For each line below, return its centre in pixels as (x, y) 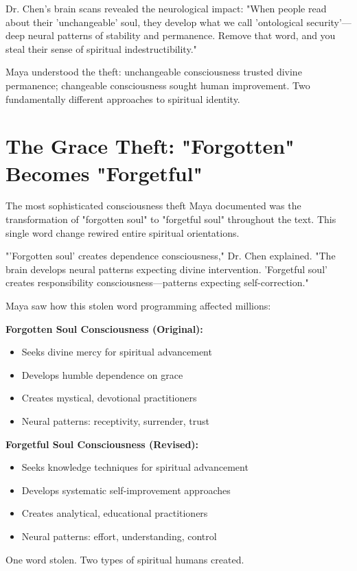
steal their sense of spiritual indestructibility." (101, 48)
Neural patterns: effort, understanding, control (119, 536)
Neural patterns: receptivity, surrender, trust (115, 421)
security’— (329, 22)
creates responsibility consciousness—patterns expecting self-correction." (157, 282)
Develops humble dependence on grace (102, 374)
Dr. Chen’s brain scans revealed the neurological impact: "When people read (166, 8)
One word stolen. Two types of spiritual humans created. (125, 559)
